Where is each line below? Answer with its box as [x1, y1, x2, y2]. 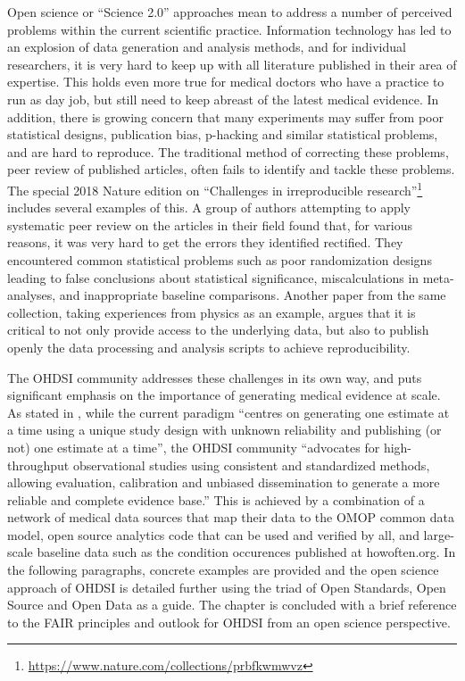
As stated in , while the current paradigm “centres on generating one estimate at [7, 403, 450, 421]
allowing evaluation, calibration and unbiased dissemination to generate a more [7, 473, 440, 492]
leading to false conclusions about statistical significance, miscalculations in [7, 268, 419, 287]
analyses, [7, 286, 56, 304]
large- [423, 525, 454, 544]
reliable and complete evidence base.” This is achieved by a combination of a [7, 490, 425, 509]
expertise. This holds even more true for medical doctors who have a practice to [7, 72, 444, 91]
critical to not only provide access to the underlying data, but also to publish [7, 320, 429, 339]
